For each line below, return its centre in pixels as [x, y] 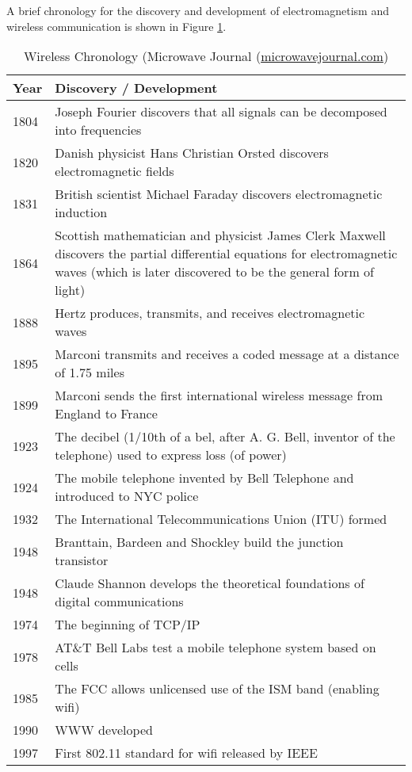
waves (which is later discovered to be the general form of [214, 272]
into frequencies [98, 130]
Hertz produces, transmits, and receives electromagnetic [210, 313]
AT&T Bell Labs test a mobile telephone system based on [216, 648]
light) [70, 290]
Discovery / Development [136, 88]
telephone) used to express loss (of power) [171, 455]
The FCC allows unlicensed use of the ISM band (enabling [217, 689]
